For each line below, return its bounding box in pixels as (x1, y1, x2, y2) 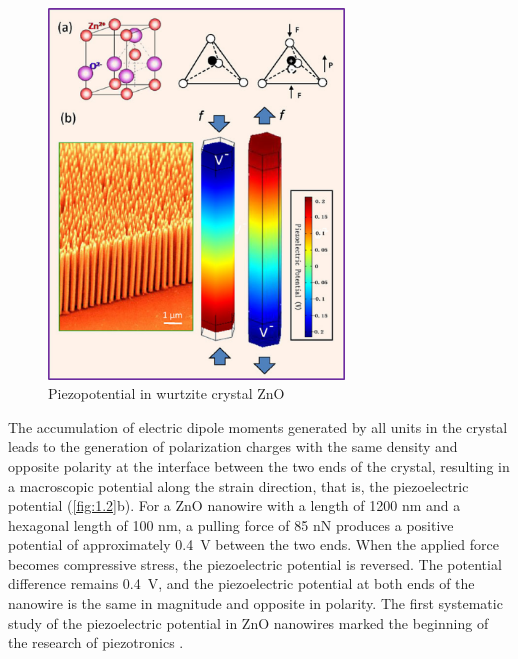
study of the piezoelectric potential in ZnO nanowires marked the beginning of (8, 612, 489, 633)
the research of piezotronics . (8, 632, 184, 653)
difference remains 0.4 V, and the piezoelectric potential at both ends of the (8, 573, 475, 594)
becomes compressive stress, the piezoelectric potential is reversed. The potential (8, 553, 502, 574)
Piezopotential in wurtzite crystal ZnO (48, 383, 285, 404)
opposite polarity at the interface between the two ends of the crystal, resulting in (8, 455, 510, 476)
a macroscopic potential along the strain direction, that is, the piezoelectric (8, 475, 469, 496)
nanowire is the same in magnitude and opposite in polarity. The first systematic (8, 593, 503, 614)
